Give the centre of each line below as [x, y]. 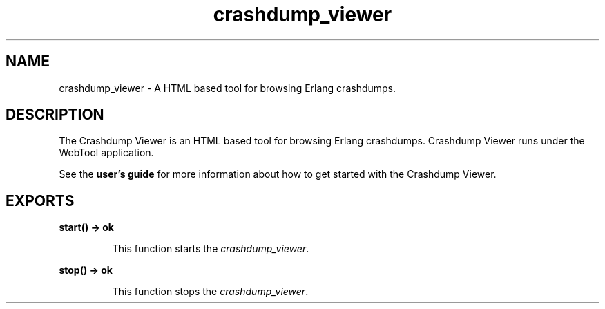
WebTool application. [106, 153]
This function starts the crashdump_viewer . [211, 249]
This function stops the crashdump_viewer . [210, 292]
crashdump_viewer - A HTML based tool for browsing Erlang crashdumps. [228, 88]
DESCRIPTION [55, 115]
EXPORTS [40, 200]
